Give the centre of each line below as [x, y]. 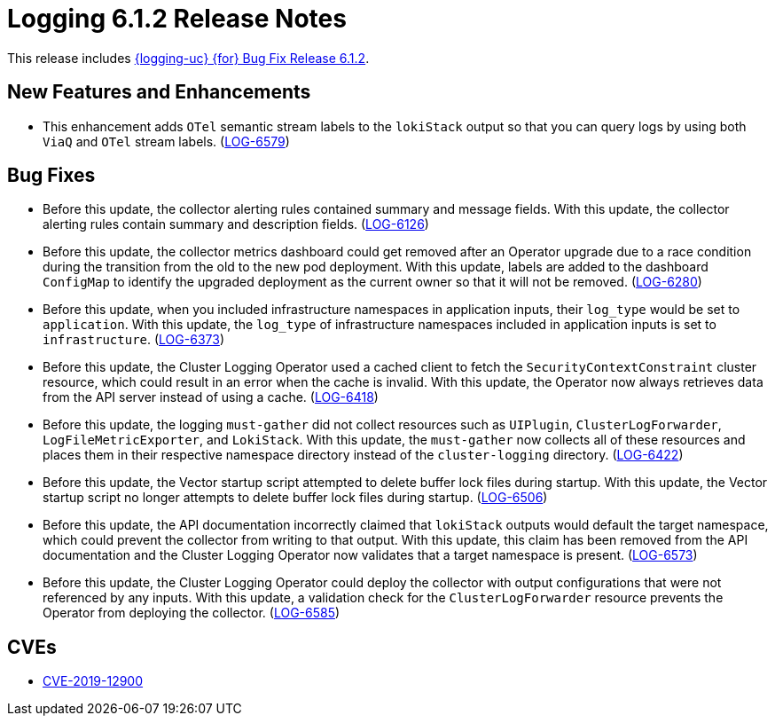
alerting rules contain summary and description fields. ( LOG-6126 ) [236, 224]
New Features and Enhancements [159, 92]
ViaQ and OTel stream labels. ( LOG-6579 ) [166, 141]
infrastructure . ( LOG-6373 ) [133, 340]
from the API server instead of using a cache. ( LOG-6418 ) [211, 397]
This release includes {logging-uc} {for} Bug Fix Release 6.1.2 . [188, 58]
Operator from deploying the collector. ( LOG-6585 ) [192, 613]
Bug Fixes [51, 176]
